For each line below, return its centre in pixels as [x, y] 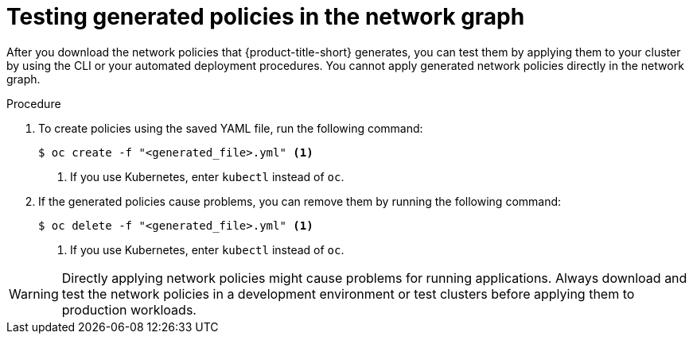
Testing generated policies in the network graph [266, 17]
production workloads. [129, 309]
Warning [34, 294]
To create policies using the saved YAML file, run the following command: [231, 128]
